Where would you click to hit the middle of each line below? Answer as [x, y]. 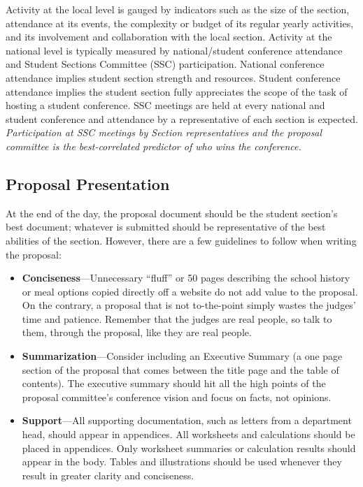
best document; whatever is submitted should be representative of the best [166, 227]
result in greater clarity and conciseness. [108, 475]
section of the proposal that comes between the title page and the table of [180, 369]
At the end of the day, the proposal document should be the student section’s [172, 213]
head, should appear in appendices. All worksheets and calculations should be [188, 434]
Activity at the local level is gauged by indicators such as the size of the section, [178, 9]
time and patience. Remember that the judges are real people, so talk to [177, 318]
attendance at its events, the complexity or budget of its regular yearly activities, [180, 23]
